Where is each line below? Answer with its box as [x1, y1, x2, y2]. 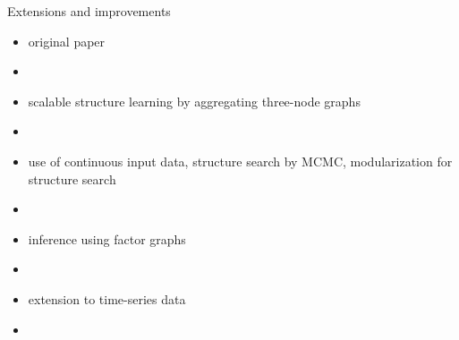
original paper [28, 31, 106, 50]
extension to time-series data [28, 289, 186, 308]
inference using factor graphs [28, 229, 186, 248]
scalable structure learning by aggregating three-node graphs [28, 91, 361, 110]
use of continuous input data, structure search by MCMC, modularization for [28, 151, 453, 170]
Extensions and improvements [7, 2, 171, 20]
